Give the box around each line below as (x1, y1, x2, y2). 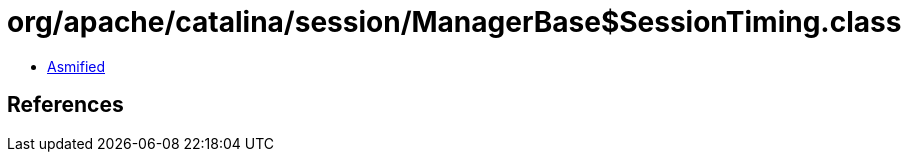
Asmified (47, 57, 106, 75)
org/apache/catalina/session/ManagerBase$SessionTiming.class (7, 5, 902, 39)
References (7, 92, 124, 118)
